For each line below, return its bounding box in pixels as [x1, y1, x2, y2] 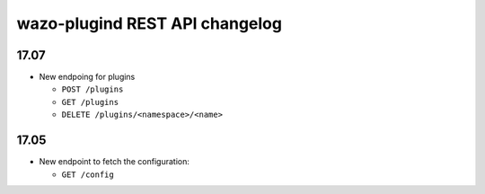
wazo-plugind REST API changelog [16, 13, 283, 33]
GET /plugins [61, 97, 119, 107]
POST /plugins [61, 84, 124, 94]
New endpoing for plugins [39, 72, 136, 83]
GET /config [61, 169, 114, 180]
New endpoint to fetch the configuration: [39, 156, 190, 167]
